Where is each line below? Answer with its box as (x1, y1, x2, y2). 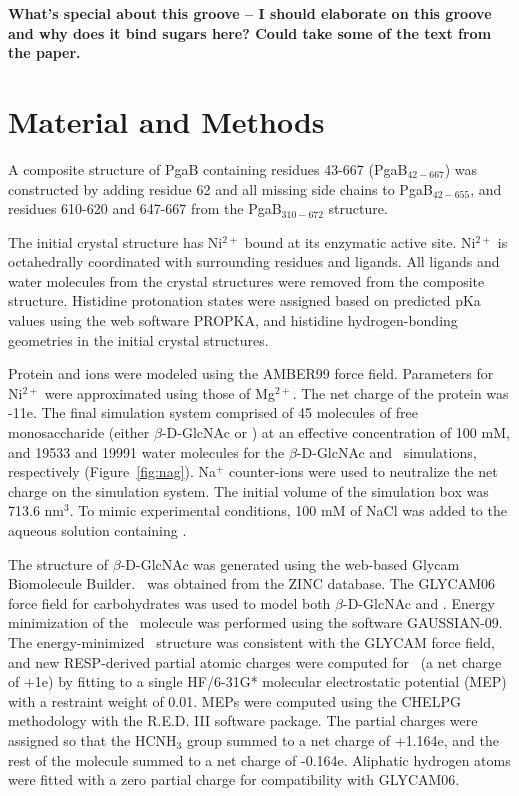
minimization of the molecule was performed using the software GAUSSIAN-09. (8, 612, 503, 633)
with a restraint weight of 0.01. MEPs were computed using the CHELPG (8, 690, 461, 711)
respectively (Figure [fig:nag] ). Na (8, 461, 217, 482)
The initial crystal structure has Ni (8, 231, 223, 252)
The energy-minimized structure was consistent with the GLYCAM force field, (8, 631, 495, 652)
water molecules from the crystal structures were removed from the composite (8, 270, 485, 291)
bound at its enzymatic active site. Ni (244, 231, 476, 252)
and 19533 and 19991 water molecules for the (8, 441, 285, 462)
